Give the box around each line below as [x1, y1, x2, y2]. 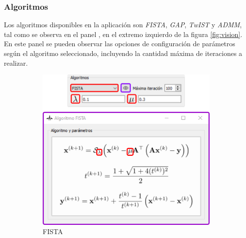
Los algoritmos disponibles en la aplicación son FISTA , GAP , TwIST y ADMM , [4, 19, 242, 30]
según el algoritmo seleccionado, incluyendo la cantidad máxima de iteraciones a [4, 48, 243, 58]
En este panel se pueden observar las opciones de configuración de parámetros [4, 38, 235, 49]
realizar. [4, 57, 28, 68]
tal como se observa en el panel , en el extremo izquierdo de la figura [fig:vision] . [4, 29, 243, 39]
